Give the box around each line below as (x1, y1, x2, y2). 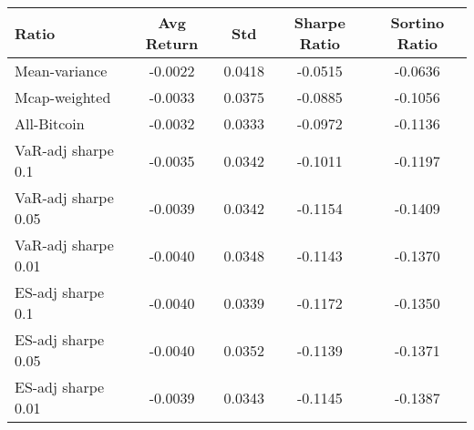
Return (145, 33, 199, 54)
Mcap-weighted (15, 87, 111, 107)
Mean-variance (15, 60, 108, 81)
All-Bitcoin (15, 113, 85, 134)
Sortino (390, 12, 445, 33)
